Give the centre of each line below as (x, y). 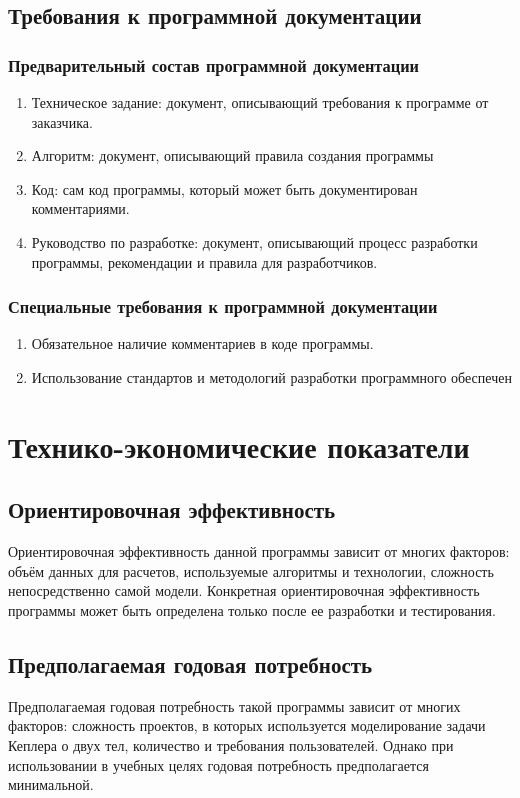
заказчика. (62, 121)
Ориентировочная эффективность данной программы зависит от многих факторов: (259, 551)
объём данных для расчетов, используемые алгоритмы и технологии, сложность (251, 570)
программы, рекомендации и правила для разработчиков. (204, 261)
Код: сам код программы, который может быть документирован (224, 188)
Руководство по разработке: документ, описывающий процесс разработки (254, 241)
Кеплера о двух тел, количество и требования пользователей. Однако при (231, 744)
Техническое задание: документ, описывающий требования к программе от (260, 102)
